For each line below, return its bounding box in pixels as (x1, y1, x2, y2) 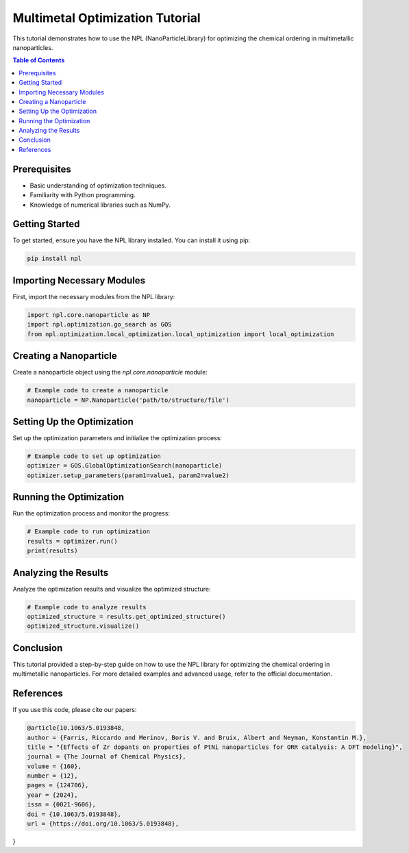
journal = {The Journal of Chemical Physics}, (27, 753, 186, 761)
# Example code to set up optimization (27, 453, 161, 460)
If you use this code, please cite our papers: (12, 706, 137, 714)
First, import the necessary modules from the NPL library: (12, 292, 175, 301)
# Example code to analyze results (27, 603, 147, 611)
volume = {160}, (27, 762, 82, 770)
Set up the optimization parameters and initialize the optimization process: (12, 434, 223, 442)
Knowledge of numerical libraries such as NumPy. (29, 201, 171, 209)
